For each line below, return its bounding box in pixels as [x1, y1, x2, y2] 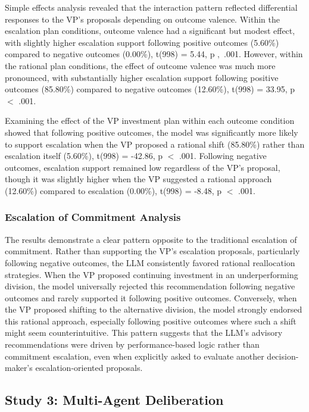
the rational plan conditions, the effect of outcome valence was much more [5, 59, 276, 71]
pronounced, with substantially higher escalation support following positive [5, 71, 279, 83]
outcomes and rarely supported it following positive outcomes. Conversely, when [5, 291, 297, 304]
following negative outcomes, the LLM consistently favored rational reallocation [5, 256, 295, 269]
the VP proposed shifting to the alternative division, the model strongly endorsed [5, 303, 302, 316]
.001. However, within [223, 48, 303, 60]
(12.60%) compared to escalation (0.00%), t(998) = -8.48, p [5, 184, 222, 196]
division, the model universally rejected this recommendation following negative [5, 280, 295, 292]
